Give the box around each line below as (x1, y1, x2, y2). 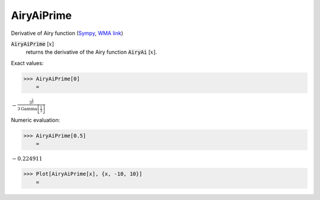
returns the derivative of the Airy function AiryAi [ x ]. (25, 49, 157, 56)
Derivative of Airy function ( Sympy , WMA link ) (11, 30, 124, 37)
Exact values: (11, 59, 44, 66)
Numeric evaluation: (11, 116, 60, 124)
